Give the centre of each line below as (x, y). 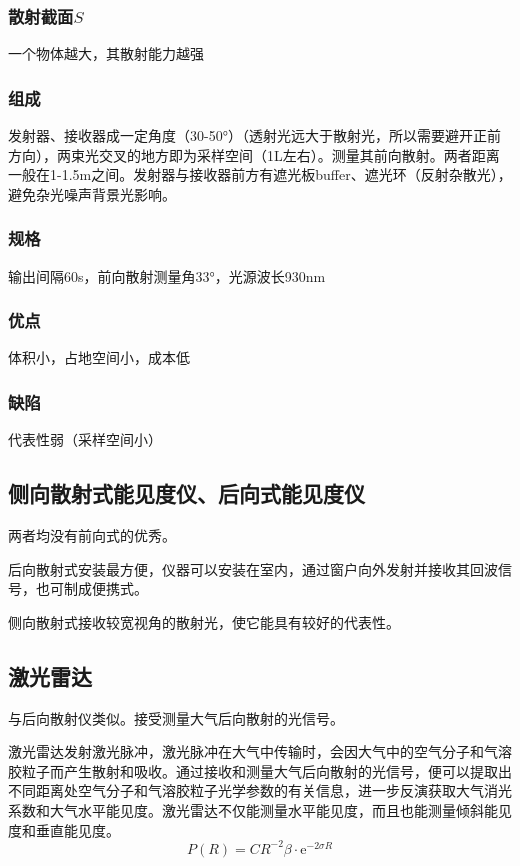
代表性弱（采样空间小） (85, 439)
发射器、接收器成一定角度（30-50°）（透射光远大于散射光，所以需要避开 (240, 135)
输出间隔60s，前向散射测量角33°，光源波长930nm (167, 275)
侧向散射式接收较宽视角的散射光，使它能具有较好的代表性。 (204, 621)
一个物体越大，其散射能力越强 (106, 53)
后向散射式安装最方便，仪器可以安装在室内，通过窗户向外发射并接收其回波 (253, 568)
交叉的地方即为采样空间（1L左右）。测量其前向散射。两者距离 (299, 154)
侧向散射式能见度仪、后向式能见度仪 (186, 493)
